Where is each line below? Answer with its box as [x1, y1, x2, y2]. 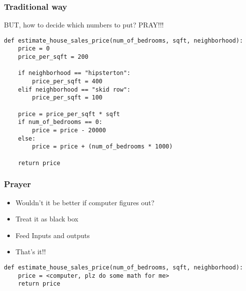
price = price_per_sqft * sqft [18, 110, 120, 118]
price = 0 [18, 45, 50, 52]
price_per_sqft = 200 [18, 53, 88, 61]
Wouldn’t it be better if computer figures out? [15, 197, 155, 207]
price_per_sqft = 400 [32, 78, 103, 85]
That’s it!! [15, 246, 46, 257]
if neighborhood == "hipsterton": [18, 70, 131, 77]
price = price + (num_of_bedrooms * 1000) [32, 143, 173, 150]
